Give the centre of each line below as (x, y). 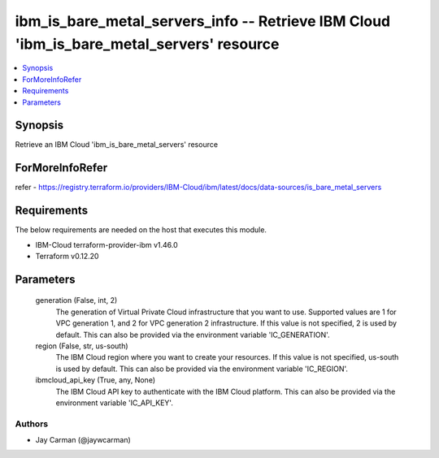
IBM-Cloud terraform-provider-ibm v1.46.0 (106, 244)
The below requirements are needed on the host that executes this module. (141, 230)
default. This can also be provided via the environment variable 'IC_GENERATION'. (193, 335)
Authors (32, 424)
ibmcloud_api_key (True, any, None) (96, 380)
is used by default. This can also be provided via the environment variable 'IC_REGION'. (202, 369)
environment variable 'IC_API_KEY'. (115, 403)
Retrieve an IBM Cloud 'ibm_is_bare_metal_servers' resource (117, 145)
